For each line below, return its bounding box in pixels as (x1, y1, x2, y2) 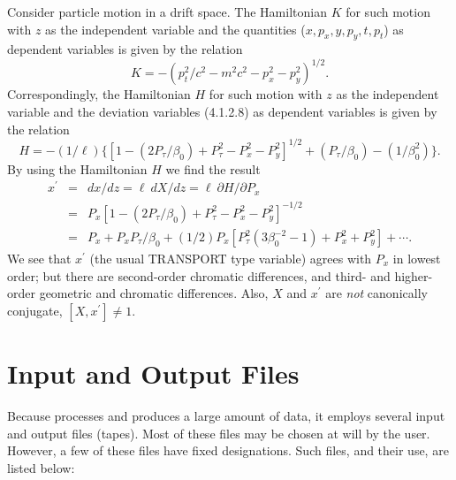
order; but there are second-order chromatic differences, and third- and (7, 266, 391, 285)
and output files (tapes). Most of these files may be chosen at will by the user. (7, 423, 430, 442)
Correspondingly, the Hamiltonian (7, 85, 191, 103)
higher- (394, 266, 433, 285)
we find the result (165, 159, 261, 178)
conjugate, (7, 301, 63, 319)
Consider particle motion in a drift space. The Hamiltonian (7, 3, 327, 20)
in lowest (392, 249, 441, 268)
